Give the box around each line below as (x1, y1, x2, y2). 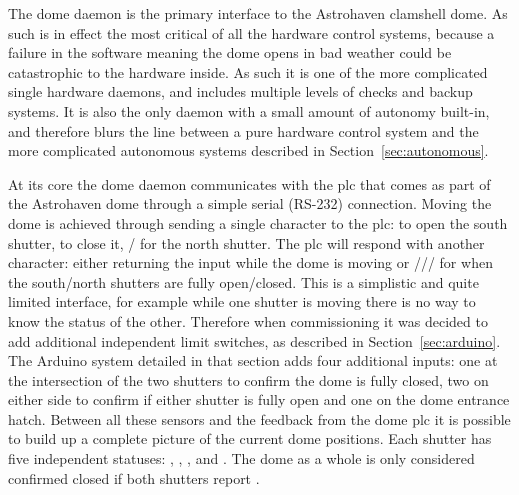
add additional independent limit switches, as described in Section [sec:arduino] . (8, 330, 501, 351)
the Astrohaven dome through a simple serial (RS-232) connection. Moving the (8, 193, 492, 214)
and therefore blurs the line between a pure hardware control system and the (8, 120, 479, 141)
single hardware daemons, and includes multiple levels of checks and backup (8, 81, 473, 102)
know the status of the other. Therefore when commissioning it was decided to (8, 310, 488, 331)
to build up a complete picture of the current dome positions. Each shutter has (8, 428, 492, 449)
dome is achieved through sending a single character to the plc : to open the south (8, 212, 508, 233)
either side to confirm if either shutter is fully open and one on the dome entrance (8, 389, 510, 410)
